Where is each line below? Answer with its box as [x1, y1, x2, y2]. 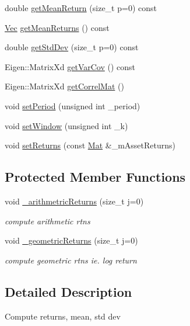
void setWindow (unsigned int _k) [5, 119, 128, 131]
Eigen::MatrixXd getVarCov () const [5, 60, 136, 72]
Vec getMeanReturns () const [5, 21, 110, 33]
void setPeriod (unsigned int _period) [5, 99, 140, 112]
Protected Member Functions [5, 168, 186, 186]
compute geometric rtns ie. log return [5, 254, 137, 266]
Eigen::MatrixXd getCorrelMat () [5, 80, 124, 92]
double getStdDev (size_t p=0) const [5, 41, 139, 53]
